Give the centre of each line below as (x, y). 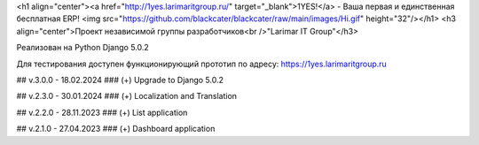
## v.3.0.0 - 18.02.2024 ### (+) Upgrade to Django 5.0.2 (120, 80)
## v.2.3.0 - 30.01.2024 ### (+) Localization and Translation (127, 96)
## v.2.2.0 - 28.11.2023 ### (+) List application (102, 112)
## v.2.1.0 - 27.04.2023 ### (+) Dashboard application (116, 129)
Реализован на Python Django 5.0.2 (83, 48)
